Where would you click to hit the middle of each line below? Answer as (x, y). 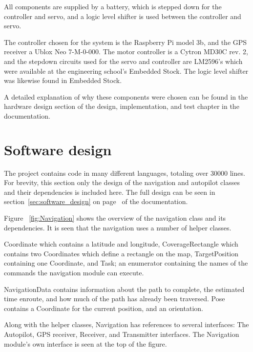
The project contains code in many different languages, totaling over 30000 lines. (125, 173)
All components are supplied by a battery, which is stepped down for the (113, 6)
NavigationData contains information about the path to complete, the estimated (124, 289)
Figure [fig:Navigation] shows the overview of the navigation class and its (115, 218)
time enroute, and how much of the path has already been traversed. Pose (115, 299)
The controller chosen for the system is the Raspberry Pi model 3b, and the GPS (126, 42)
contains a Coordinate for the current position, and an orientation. (104, 308)
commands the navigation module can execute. (74, 272)
